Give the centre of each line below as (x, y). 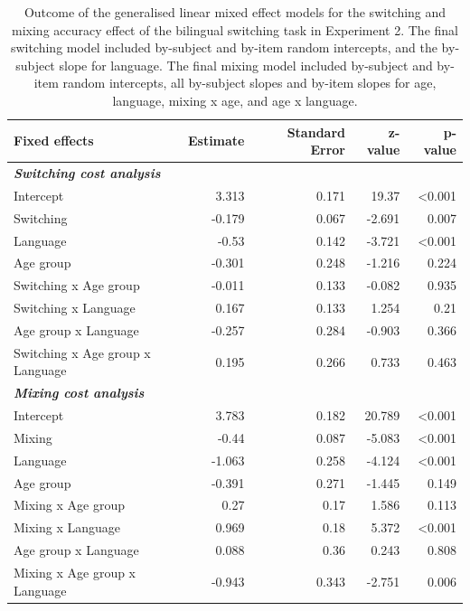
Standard (316, 132)
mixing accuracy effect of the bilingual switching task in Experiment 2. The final (235, 29)
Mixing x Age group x (75, 572)
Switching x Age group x (82, 352)
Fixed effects (54, 141)
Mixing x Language (67, 527)
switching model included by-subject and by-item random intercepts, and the (224, 47)
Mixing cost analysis (79, 393)
